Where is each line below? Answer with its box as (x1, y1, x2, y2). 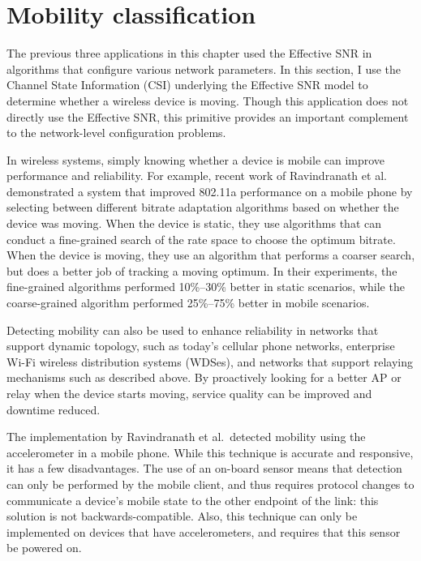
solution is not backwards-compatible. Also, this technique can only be (6, 507, 358, 525)
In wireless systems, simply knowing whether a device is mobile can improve (6, 151, 385, 168)
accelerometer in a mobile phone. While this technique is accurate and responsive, (6, 443, 414, 460)
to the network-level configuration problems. (6, 124, 226, 141)
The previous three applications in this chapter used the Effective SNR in (6, 45, 372, 62)
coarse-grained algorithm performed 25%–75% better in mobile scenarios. (6, 294, 370, 311)
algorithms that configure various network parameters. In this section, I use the (6, 60, 402, 77)
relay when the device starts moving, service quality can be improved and (6, 385, 372, 401)
